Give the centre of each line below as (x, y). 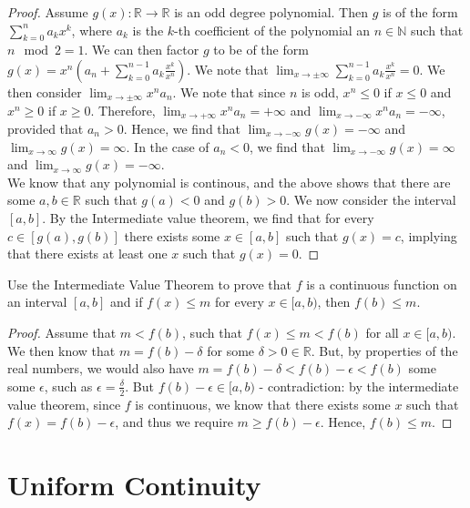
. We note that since (229, 91)
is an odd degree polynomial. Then (271, 12)
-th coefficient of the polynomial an (272, 30)
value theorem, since (64, 404)
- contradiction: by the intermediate (359, 386)
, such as (68, 386)
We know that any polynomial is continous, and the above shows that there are (229, 182)
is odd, (320, 91)
